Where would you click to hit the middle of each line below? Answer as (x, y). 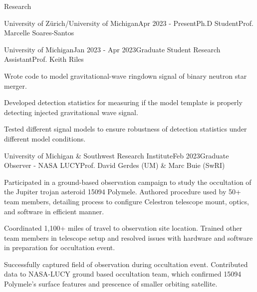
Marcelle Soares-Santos (39, 33)
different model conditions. (45, 138)
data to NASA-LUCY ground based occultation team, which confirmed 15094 (123, 274)
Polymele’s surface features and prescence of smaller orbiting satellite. (111, 284)
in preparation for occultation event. (60, 247)
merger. (15, 85)
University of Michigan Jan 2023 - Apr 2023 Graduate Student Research (112, 49)
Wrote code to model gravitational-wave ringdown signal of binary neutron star (126, 75)
